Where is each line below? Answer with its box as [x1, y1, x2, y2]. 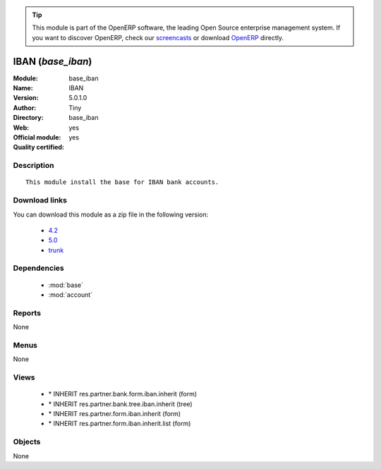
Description [13, 161, 54, 171]
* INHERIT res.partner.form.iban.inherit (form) [48, 410, 181, 418]
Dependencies [13, 263, 65, 273]
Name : [13, 84, 33, 92]
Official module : [13, 133, 61, 142]
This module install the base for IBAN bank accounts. [25, 178, 219, 186]
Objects [13, 437, 41, 447]
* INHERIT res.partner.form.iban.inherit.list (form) [48, 420, 191, 428]
